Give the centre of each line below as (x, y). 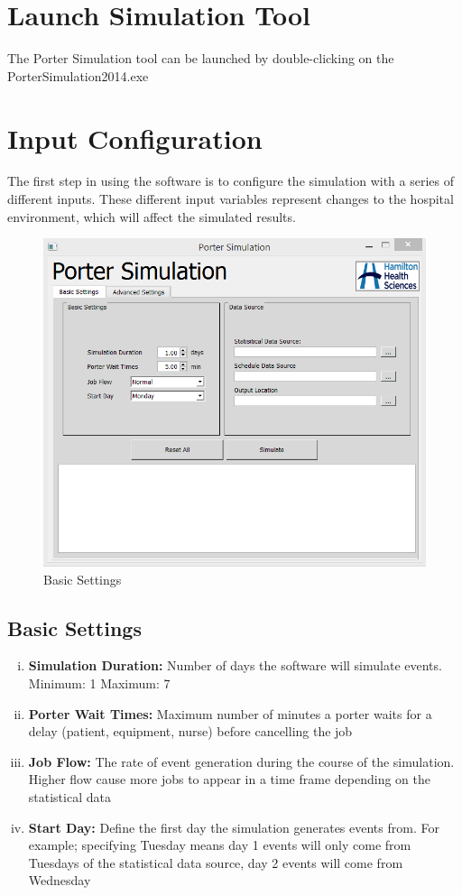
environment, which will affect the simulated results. (152, 216)
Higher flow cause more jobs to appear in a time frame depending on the (229, 779)
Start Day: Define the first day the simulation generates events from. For (234, 827)
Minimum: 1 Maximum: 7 (99, 683)
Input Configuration (135, 138)
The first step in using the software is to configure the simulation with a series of (231, 181)
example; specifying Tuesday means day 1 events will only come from (220, 845)
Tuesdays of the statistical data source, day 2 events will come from (216, 862)
